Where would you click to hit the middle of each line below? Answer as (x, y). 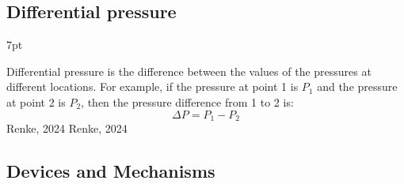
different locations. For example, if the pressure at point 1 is (152, 86)
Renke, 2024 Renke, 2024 (67, 128)
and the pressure (357, 86)
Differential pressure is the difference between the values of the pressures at (189, 71)
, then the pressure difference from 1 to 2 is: (187, 101)
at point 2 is (36, 101)
